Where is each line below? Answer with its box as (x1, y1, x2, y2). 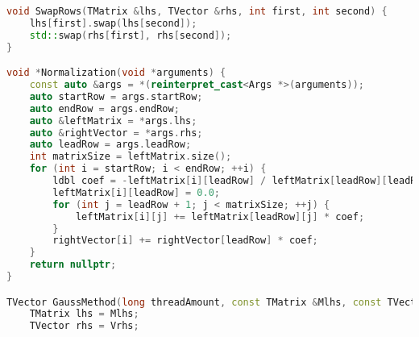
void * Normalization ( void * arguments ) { (6, 67, 226, 79)
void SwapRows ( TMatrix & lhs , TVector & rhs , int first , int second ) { (6, 6, 388, 17)
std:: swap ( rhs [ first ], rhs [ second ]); (29, 29, 232, 41)
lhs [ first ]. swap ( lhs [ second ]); (29, 17, 197, 29)
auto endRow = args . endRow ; (29, 102, 180, 114)
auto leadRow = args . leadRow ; (29, 139, 192, 151)
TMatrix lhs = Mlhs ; (29, 308, 139, 320)
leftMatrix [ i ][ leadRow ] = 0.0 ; (52, 186, 220, 198)
